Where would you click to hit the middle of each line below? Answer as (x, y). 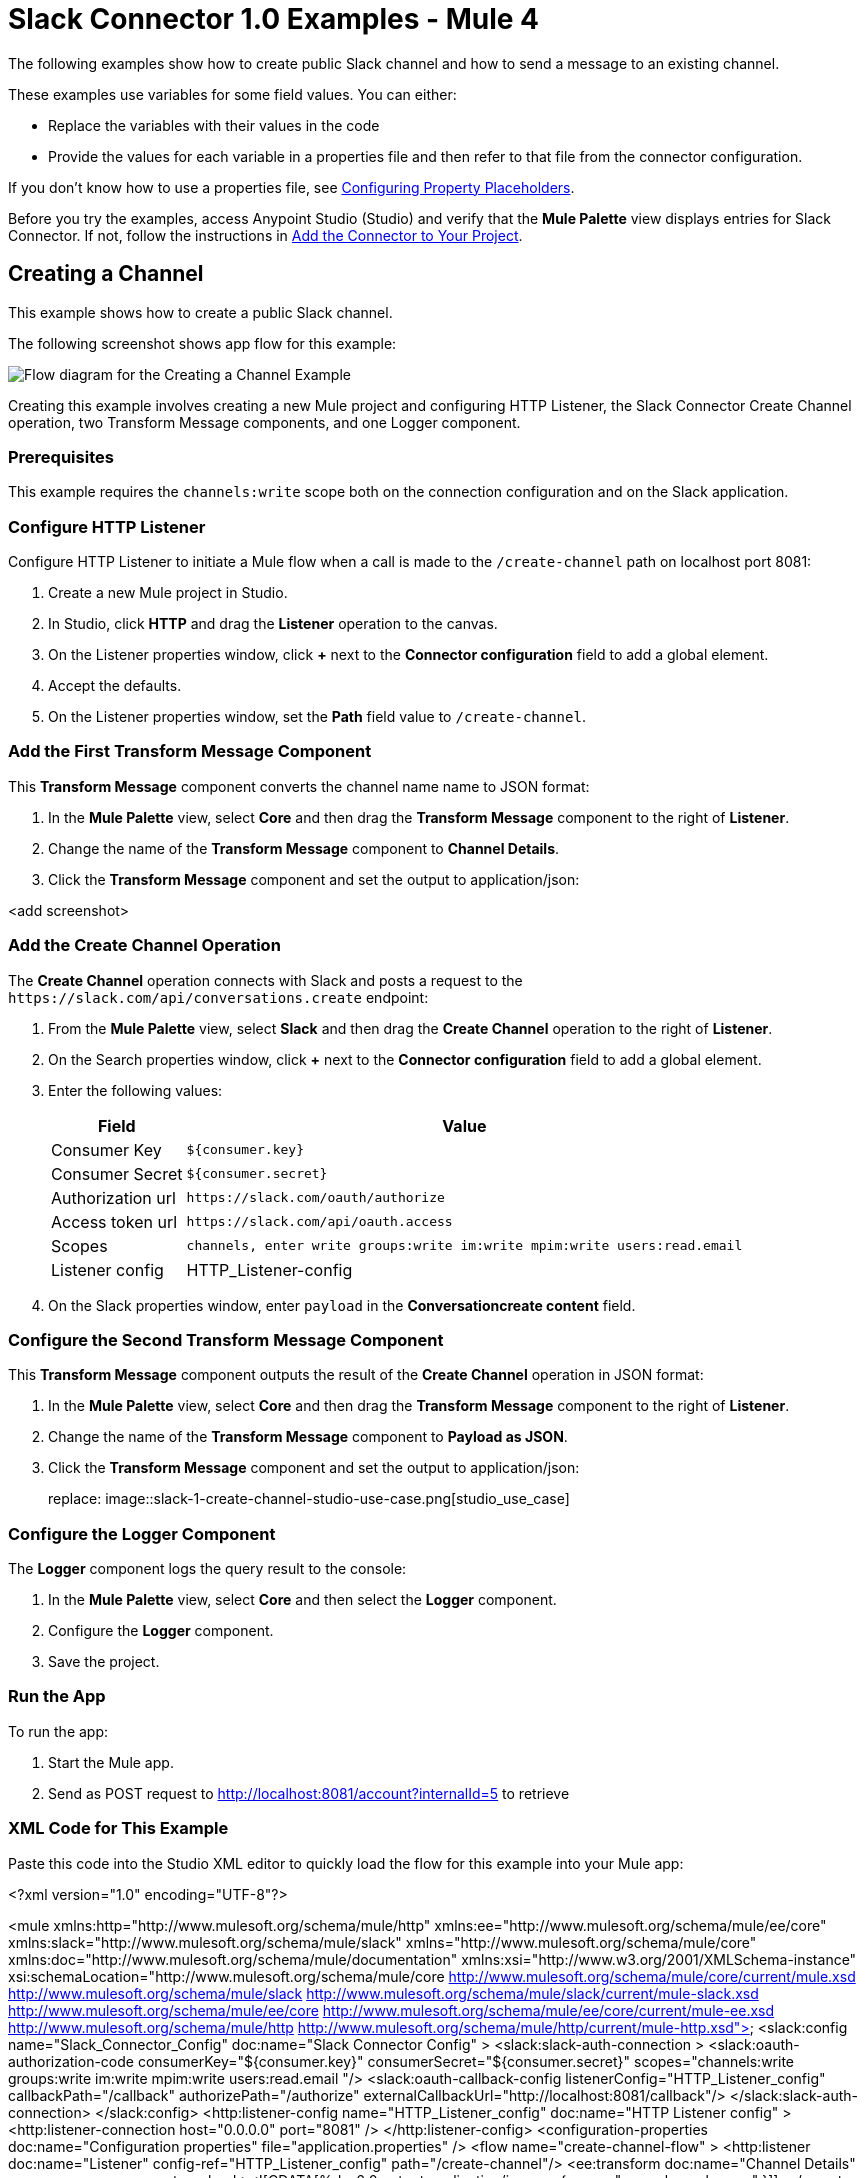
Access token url (114, 1221)
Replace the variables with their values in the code (214, 125)
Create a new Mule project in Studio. (168, 593)
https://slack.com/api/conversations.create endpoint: (218, 997)
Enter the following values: (135, 1090)
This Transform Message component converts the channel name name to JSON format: (299, 786)
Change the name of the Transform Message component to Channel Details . (304, 848)
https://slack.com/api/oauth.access (319, 1222)
